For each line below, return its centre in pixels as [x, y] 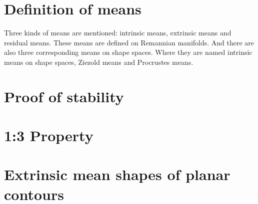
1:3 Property [49, 135]
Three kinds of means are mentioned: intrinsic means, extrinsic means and [118, 33]
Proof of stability [64, 96]
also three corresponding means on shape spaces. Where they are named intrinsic [128, 52]
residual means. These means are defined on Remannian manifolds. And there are [129, 42]
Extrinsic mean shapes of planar [117, 174]
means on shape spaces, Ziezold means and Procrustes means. [99, 62]
